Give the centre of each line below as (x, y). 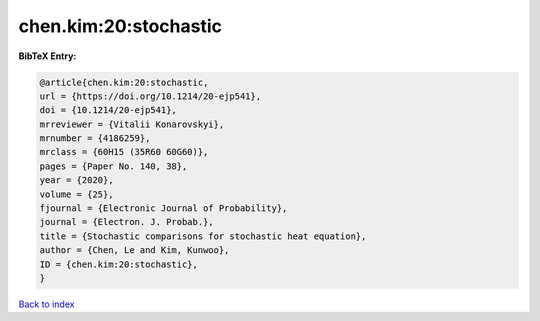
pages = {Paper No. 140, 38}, (113, 166)
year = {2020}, (76, 180)
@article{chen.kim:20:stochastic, (124, 82)
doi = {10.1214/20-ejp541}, (108, 110)
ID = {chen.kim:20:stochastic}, (119, 264)
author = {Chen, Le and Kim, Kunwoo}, (134, 250)
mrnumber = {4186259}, (95, 138)
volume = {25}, (76, 194)
